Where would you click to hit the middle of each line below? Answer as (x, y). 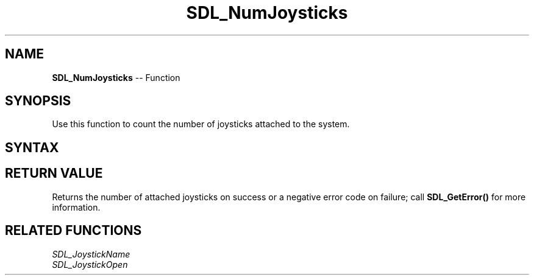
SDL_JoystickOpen (90, 264)
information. (76, 207)
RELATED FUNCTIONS (73, 231)
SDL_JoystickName (91, 254)
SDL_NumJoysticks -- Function (116, 77)
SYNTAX (32, 147)
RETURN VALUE (54, 173)
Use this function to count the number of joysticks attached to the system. (201, 124)
